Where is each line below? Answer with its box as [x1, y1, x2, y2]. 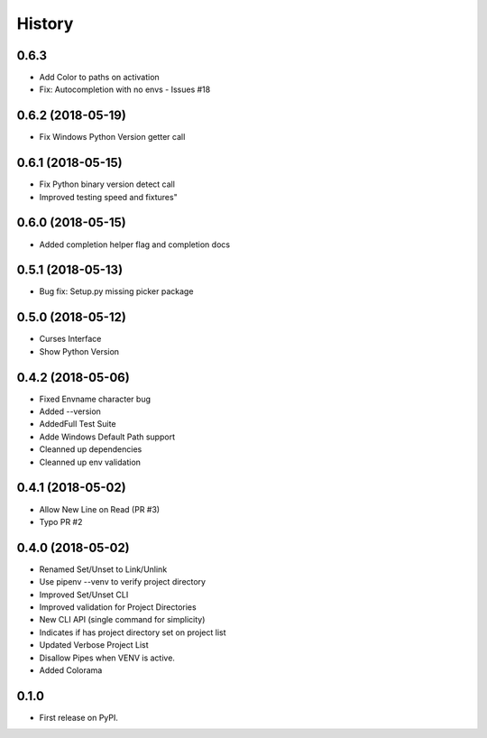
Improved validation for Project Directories [39, 602, 198, 613]
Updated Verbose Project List [39, 640, 149, 650]
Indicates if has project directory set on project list [39, 627, 226, 638]
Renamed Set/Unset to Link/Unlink [39, 564, 168, 575]
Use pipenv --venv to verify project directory [39, 577, 207, 587]
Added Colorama [39, 664, 103, 676]
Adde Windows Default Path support [39, 431, 176, 442]
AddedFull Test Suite [39, 419, 116, 429]
